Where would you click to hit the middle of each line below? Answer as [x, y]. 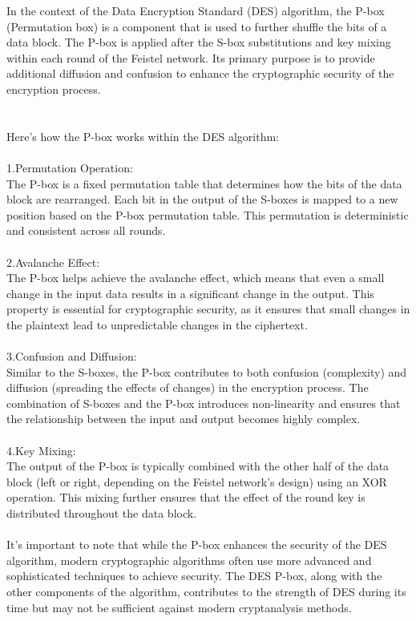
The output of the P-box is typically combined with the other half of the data [198, 466]
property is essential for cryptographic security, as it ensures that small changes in [208, 309]
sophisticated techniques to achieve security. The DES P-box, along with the [194, 576]
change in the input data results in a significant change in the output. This [190, 293]
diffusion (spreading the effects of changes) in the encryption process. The [188, 387]
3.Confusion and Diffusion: [72, 356]
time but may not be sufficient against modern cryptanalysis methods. [179, 607]
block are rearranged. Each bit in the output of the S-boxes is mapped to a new [202, 199]
